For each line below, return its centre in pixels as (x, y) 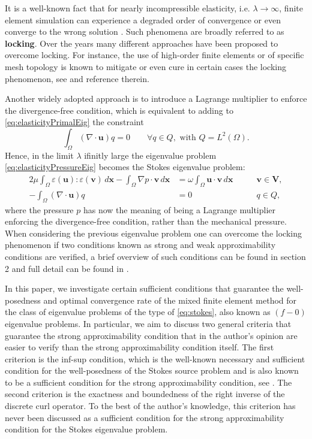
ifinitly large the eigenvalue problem (150, 155)
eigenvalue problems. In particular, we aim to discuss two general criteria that (148, 323)
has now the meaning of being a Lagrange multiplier (179, 209)
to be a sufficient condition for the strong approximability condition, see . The (148, 382)
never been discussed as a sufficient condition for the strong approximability (145, 417)
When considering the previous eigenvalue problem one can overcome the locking (153, 233)
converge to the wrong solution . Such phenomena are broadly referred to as (145, 31)
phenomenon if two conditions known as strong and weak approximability (140, 245)
